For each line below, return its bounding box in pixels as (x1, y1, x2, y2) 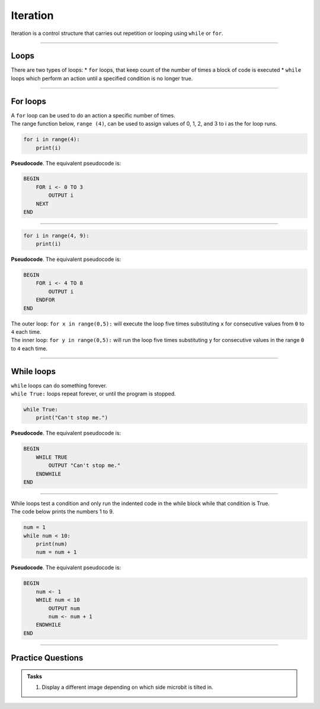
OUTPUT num (48, 605, 80, 612)
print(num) (36, 541, 68, 548)
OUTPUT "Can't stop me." (48, 462, 121, 469)
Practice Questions (11, 653, 84, 663)
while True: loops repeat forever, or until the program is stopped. (11, 390, 176, 397)
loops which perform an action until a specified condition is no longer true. (11, 75, 193, 82)
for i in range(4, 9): (23, 232, 89, 239)
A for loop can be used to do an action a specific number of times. (11, 111, 175, 119)
